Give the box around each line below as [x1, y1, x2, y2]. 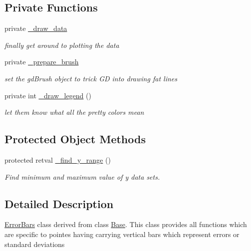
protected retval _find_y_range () [4, 154, 111, 165]
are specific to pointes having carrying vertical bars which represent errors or [4, 229, 240, 239]
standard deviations [4, 239, 65, 249]
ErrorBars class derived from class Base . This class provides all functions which [4, 219, 247, 230]
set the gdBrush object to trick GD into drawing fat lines [4, 73, 177, 83]
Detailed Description [4, 196, 114, 211]
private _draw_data [4, 23, 67, 33]
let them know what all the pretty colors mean [4, 107, 144, 117]
